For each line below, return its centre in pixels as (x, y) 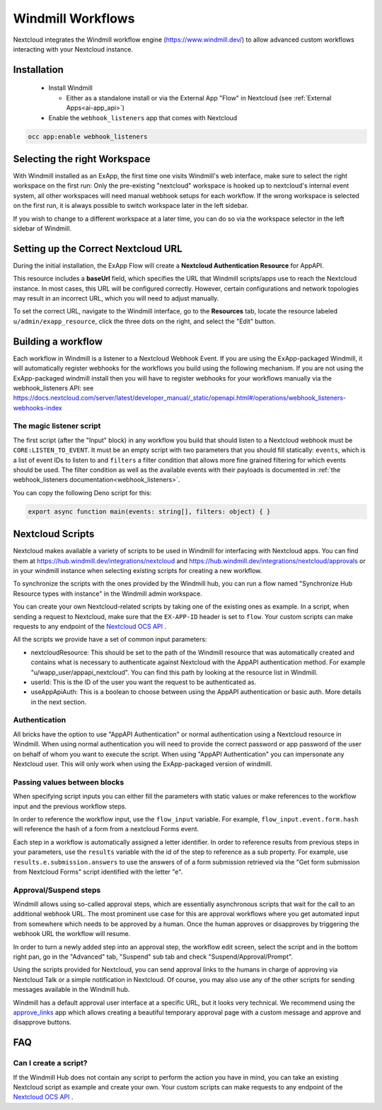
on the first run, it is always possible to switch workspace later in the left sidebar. (131, 206)
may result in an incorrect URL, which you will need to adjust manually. (116, 299)
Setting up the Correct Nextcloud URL (98, 249)
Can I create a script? (50, 1063)
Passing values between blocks (69, 782)
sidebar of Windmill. (42, 228)
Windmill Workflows (74, 18)
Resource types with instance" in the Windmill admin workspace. (108, 594)
